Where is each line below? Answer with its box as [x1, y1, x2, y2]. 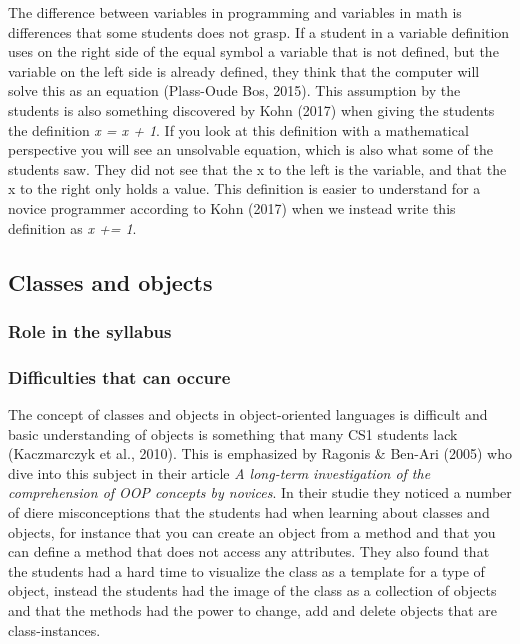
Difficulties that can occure [8, 364, 231, 389]
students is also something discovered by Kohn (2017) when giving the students [8, 99, 495, 120]
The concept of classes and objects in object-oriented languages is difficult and [8, 403, 488, 424]
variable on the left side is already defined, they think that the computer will [8, 60, 480, 81]
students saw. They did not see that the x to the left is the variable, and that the [8, 158, 507, 179]
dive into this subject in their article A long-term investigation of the [8, 462, 431, 483]
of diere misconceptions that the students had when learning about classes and [8, 501, 490, 522]
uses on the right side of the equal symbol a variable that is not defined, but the [8, 41, 499, 62]
